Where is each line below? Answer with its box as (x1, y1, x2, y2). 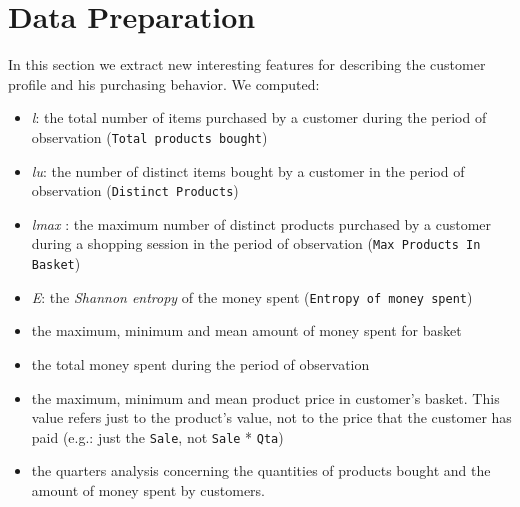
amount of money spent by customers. (31, 480, 265, 500)
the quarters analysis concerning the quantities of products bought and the (31, 460, 491, 481)
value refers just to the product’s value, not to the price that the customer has (31, 407, 512, 428)
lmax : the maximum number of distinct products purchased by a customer (31, 213, 492, 234)
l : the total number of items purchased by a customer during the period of (31, 107, 487, 128)
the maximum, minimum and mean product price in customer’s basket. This (31, 387, 500, 408)
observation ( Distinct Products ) (31, 180, 239, 201)
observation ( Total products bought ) (31, 126, 268, 147)
